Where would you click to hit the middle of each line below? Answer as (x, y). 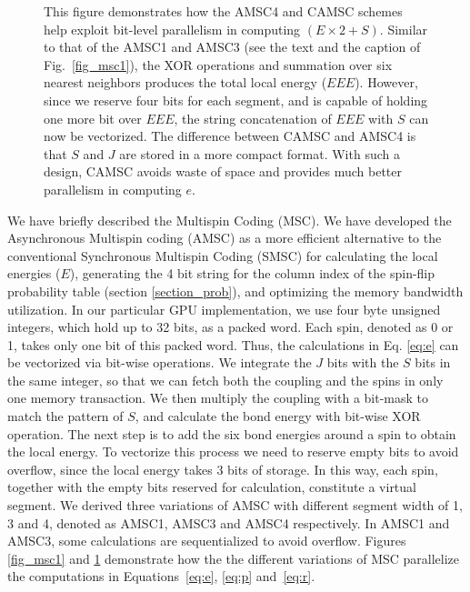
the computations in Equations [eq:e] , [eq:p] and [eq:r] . (161, 576)
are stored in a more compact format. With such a (260, 153)
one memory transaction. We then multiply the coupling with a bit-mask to (218, 398)
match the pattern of (65, 416)
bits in (433, 362)
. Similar (404, 29)
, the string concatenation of (253, 118)
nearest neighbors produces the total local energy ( (185, 82)
